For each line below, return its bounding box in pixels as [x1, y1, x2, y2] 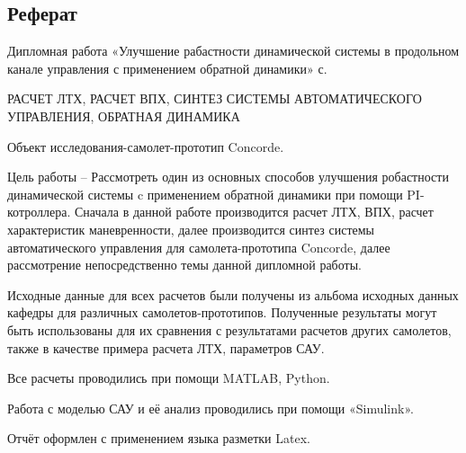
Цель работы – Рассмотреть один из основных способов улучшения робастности [7, 167, 449, 186]
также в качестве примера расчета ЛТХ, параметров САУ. [7, 338, 325, 357]
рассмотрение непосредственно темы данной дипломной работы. [7, 255, 362, 274]
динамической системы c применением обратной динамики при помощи [7, 184, 403, 203]
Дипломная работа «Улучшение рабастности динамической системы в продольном [7, 41, 460, 60]
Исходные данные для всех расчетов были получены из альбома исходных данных [7, 285, 459, 304]
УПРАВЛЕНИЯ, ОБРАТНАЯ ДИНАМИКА [7, 106, 240, 125]
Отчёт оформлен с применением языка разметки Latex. [7, 429, 310, 448]
